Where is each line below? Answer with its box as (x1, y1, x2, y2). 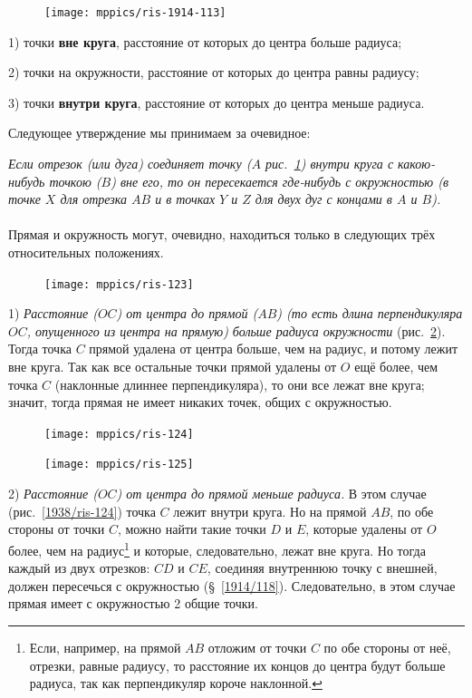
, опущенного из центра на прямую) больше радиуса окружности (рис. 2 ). (26, 321, 446, 340)
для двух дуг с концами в (255, 189, 392, 208)
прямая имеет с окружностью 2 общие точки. (8, 594, 258, 613)
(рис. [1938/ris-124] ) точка (8, 501, 156, 520)
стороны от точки (8, 519, 105, 538)
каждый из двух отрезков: (8, 558, 150, 577)
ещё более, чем (354, 357, 438, 376)
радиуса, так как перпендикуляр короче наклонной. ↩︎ (29, 674, 323, 693)
